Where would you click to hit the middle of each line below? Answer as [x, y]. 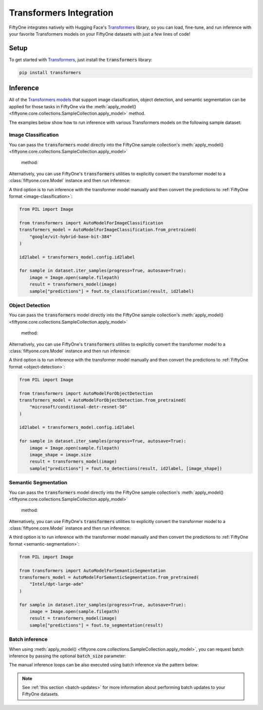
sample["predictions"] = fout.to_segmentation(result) [96, 625]
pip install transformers [50, 72]
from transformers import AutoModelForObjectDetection [86, 393]
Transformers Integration [61, 13]
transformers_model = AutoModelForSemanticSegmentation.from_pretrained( [109, 578]
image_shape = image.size [60, 455]
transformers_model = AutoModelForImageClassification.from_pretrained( [108, 230]
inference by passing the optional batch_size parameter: [67, 656]
